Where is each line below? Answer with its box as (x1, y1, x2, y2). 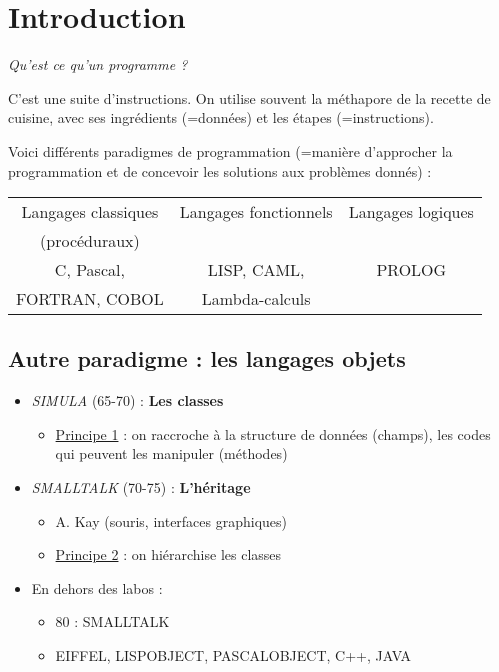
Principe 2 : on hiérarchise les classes (55, 544, 282, 565)
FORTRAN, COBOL (16, 287, 164, 311)
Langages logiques (348, 200, 474, 224)
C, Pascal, (54, 258, 125, 282)
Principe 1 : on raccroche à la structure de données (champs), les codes (55, 423, 491, 444)
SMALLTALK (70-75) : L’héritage (31, 477, 251, 498)
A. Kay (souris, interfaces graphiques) (55, 510, 288, 531)
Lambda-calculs (201, 287, 311, 311)
